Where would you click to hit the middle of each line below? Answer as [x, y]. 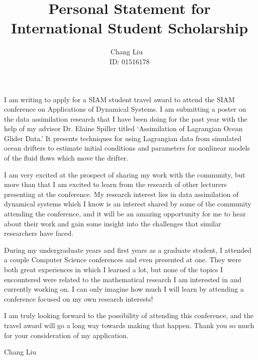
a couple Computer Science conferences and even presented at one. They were [123, 260]
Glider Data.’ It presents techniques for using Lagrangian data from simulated [123, 138]
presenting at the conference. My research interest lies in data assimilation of [121, 194]
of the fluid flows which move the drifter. [66, 158]
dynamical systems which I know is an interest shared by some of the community [128, 204]
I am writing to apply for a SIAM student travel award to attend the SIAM [120, 99]
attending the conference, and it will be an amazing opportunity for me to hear [125, 214]
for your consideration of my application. [66, 335]
